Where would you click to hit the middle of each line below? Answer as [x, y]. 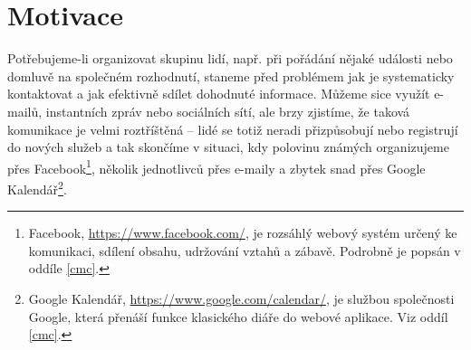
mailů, [25, 111]
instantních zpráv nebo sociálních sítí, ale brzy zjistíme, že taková [228, 111]
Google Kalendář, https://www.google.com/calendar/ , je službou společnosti [241, 298]
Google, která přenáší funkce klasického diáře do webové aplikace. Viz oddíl [238, 316]
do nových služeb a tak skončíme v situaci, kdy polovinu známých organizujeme [228, 147]
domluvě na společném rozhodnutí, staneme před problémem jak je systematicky [231, 76]
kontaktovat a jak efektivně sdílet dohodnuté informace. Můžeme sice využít [219, 94]
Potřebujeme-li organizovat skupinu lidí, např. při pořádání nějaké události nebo [230, 58]
